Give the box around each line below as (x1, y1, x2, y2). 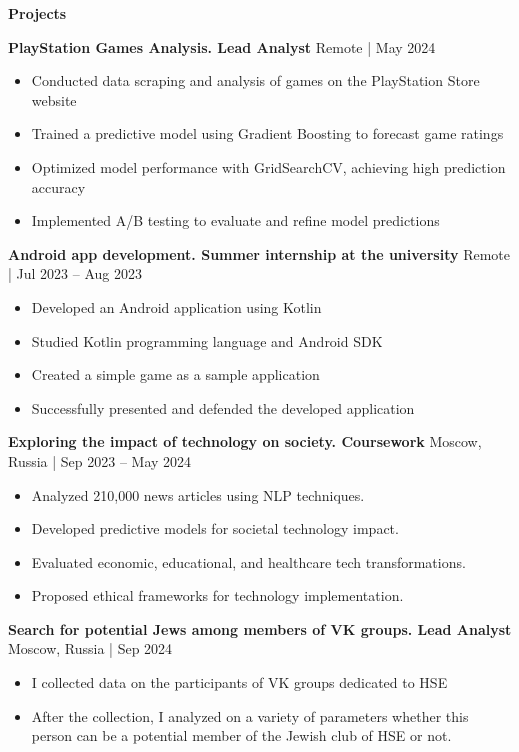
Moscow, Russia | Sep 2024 (8, 638, 173, 659)
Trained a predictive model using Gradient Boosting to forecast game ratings (31, 123, 504, 144)
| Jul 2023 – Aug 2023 (8, 263, 142, 284)
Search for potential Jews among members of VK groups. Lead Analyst (8, 618, 512, 639)
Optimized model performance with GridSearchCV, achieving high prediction (31, 156, 506, 177)
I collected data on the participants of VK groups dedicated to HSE (31, 672, 448, 693)
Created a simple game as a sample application (31, 364, 320, 385)
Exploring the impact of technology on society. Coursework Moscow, (8, 431, 482, 452)
